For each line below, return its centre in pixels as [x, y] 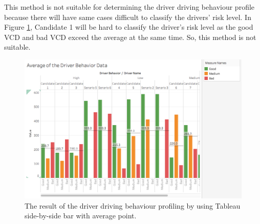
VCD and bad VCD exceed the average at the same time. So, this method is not [130, 37]
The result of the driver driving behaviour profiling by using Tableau [133, 205]
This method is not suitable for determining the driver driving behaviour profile [129, 7]
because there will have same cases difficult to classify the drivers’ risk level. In [128, 17]
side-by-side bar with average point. [81, 216]
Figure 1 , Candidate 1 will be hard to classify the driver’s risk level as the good [129, 27]
